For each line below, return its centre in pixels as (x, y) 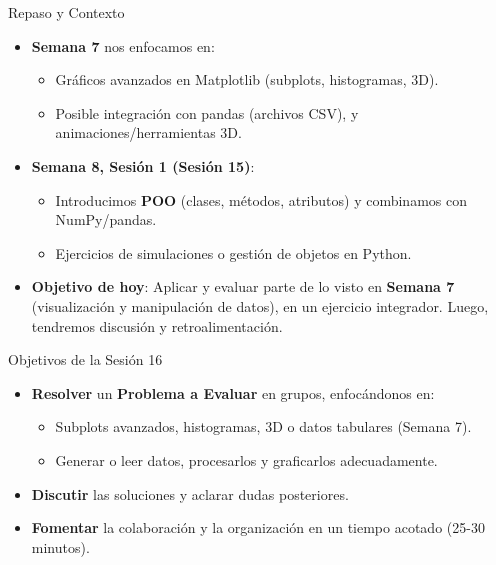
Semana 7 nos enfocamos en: (123, 45)
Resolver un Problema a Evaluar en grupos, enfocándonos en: (233, 392)
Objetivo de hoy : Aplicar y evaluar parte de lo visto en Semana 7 (243, 286)
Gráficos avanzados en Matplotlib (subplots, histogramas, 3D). (247, 79)
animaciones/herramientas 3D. (148, 132)
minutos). (60, 546)
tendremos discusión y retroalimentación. (157, 325)
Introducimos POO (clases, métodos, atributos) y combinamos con (261, 199)
